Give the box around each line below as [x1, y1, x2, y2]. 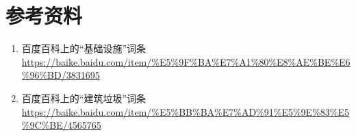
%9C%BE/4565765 [21, 118, 101, 132]
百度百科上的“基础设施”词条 [21, 41, 147, 55]
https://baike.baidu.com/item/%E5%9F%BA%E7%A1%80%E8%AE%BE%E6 [21, 54, 351, 68]
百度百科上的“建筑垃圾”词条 [21, 90, 147, 105]
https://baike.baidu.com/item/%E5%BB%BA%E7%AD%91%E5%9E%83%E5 [21, 104, 350, 119]
